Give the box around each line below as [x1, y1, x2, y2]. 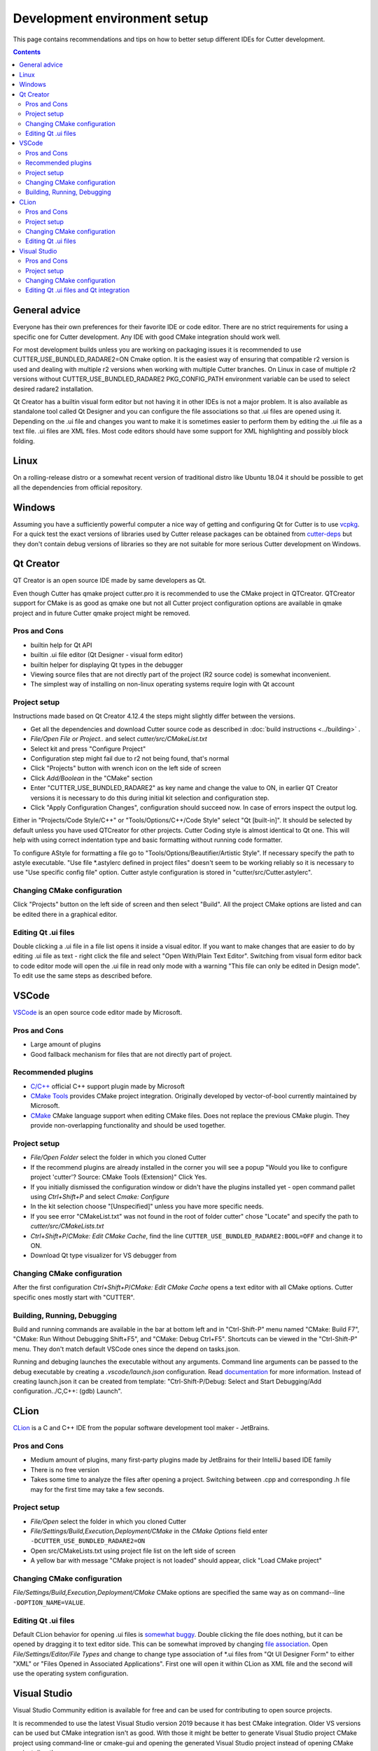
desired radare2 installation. [13, 385, 94, 393]
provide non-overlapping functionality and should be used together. [30, 1121, 226, 1130]
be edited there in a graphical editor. [13, 910, 118, 918]
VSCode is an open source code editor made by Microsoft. [13, 1009, 182, 1017]
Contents [13, 48, 41, 56]
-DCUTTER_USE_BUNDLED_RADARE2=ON [30, 1537, 146, 1545]
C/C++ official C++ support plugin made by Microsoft [30, 1082, 185, 1091]
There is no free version [30, 1465, 99, 1474]
